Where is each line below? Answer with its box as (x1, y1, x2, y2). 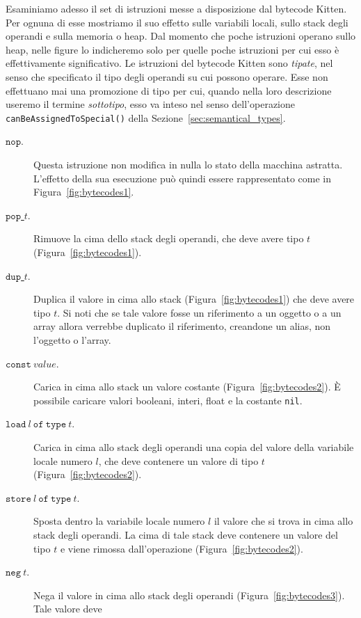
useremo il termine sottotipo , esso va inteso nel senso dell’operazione (6, 97, 296, 111)
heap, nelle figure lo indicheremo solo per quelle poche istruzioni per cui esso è (6, 42, 339, 56)
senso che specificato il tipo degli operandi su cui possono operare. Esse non (6, 69, 328, 84)
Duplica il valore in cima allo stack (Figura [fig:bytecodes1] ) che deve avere (33, 292, 355, 306)
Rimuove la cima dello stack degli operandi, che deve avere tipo (33, 231, 304, 246)
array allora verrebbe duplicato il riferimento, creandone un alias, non (33, 319, 331, 333)
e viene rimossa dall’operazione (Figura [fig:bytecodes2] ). (60, 541, 303, 555)
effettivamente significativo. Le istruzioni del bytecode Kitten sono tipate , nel (6, 56, 333, 70)
